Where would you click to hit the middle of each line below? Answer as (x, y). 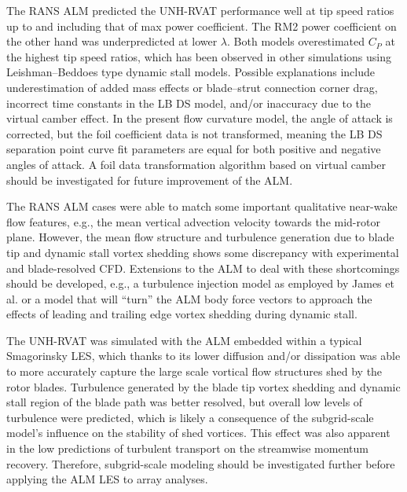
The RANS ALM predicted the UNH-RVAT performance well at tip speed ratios (200, 10)
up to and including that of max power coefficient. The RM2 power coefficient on (202, 26)
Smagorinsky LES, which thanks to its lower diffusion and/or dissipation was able (203, 356)
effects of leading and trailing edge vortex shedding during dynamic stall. (182, 314)
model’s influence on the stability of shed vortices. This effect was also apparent (198, 433)
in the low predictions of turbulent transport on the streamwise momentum (187, 448)
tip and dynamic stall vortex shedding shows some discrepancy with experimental (203, 252)
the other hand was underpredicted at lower (112, 41)
